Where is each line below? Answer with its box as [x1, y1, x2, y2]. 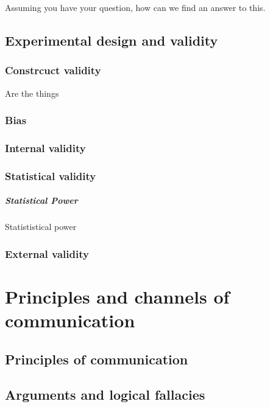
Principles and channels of [5, 284, 230, 308]
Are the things [5, 86, 59, 99]
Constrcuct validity [5, 63, 101, 78]
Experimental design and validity [5, 30, 218, 49]
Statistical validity [5, 168, 96, 183]
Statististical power [5, 220, 77, 233]
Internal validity [5, 140, 86, 155]
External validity [5, 246, 89, 261]
